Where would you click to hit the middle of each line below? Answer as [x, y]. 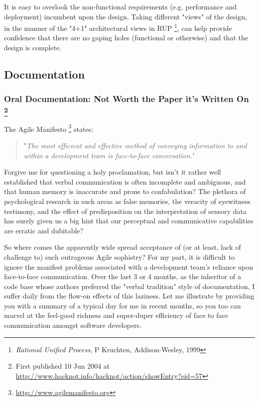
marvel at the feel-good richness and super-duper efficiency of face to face [116, 315]
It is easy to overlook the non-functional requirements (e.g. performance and [121, 6]
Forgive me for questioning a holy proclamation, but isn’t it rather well [113, 172]
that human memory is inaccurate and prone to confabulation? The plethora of [125, 191]
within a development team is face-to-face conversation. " [109, 155]
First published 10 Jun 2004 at [63, 366]
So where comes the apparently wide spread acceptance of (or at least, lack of [123, 247]
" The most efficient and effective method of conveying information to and [135, 145]
